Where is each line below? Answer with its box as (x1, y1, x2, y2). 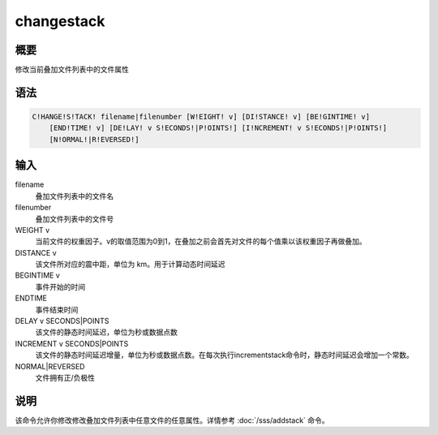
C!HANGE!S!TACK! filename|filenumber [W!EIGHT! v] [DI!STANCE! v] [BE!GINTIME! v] (32, 112, 371, 122)
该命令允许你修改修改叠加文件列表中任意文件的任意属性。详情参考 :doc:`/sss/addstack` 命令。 (15, 415, 329, 425)
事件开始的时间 (35, 282, 85, 291)
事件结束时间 (35, 304, 79, 314)
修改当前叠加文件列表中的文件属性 (15, 65, 129, 75)
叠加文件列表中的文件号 (35, 213, 114, 223)
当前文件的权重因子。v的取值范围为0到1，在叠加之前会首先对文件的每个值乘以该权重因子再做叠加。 (35, 236, 367, 247)
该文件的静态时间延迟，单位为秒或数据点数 (35, 327, 178, 337)
